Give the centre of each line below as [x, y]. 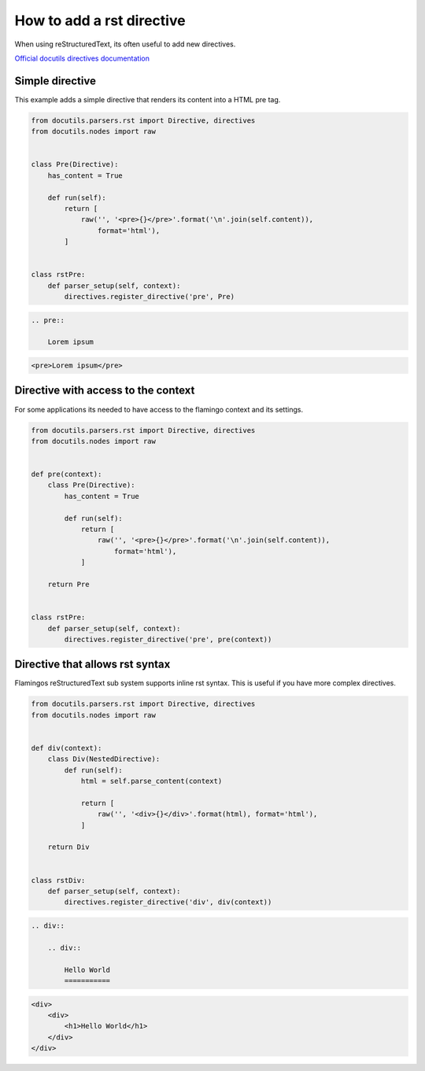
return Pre [68, 584]
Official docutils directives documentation [82, 58]
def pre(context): [67, 475]
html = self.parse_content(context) [152, 781]
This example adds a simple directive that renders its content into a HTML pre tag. [148, 99]
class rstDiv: [58, 880]
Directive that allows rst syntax [92, 665]
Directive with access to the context [105, 391]
